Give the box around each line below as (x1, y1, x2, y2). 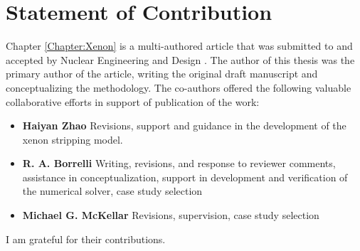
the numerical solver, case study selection (22, 183, 203, 198)
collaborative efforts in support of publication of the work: (6, 94, 260, 109)
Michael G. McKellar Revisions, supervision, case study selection (22, 208, 319, 223)
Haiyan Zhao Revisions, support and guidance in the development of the (22, 118, 346, 133)
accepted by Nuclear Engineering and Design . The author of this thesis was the (6, 52, 355, 67)
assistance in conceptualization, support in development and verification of (22, 169, 348, 184)
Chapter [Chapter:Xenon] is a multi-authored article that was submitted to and (6, 38, 353, 53)
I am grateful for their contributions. (6, 231, 166, 246)
